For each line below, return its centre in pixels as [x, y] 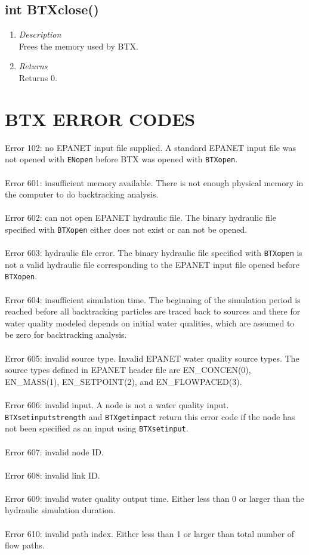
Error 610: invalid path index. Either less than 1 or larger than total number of [150, 533]
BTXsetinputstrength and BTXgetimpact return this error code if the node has [150, 416]
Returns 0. [38, 77]
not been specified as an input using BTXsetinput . [97, 428]
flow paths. [25, 545]
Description [40, 34]
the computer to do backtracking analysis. [82, 194]
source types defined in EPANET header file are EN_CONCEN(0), [128, 370]
